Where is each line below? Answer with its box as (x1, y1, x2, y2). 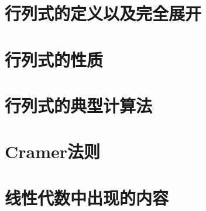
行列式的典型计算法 (5, 93, 153, 117)
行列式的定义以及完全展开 (5, 1, 202, 25)
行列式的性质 (5, 47, 104, 71)
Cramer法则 (5, 139, 101, 163)
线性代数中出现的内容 (5, 185, 169, 209)
